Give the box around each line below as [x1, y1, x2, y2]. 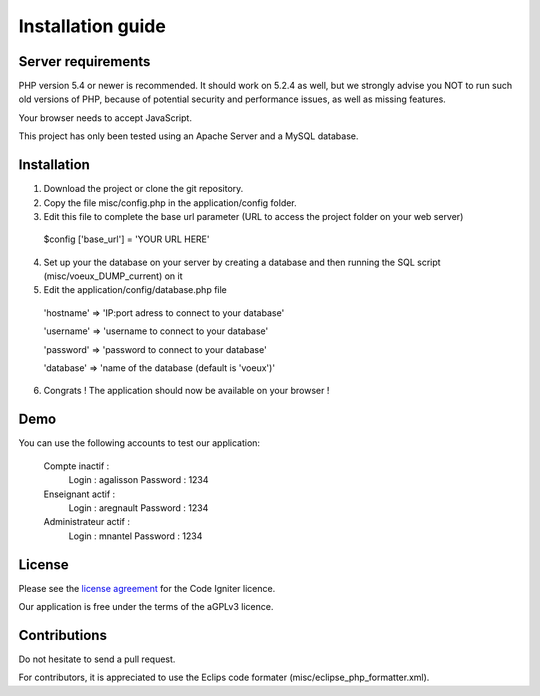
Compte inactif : [43, 460, 110, 472]
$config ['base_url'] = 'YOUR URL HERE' [43, 233, 210, 245]
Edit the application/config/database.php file [43, 284, 227, 296]
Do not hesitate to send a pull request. [18, 653, 176, 665]
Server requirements [18, 53, 151, 70]
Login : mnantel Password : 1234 [68, 530, 203, 542]
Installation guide [18, 15, 167, 37]
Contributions [18, 626, 107, 644]
